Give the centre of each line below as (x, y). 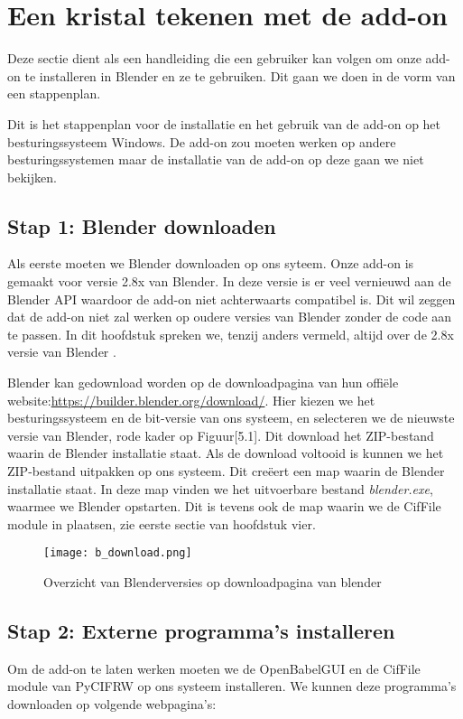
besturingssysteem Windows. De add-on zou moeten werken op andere (202, 141)
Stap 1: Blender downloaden (142, 225)
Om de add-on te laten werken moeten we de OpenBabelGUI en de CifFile (214, 668)
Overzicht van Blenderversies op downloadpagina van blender (213, 582)
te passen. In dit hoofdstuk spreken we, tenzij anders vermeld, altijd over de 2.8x (231, 334)
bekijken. (32, 177)
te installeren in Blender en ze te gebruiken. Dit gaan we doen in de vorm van (240, 75)
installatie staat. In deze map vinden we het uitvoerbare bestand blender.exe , (220, 488)
